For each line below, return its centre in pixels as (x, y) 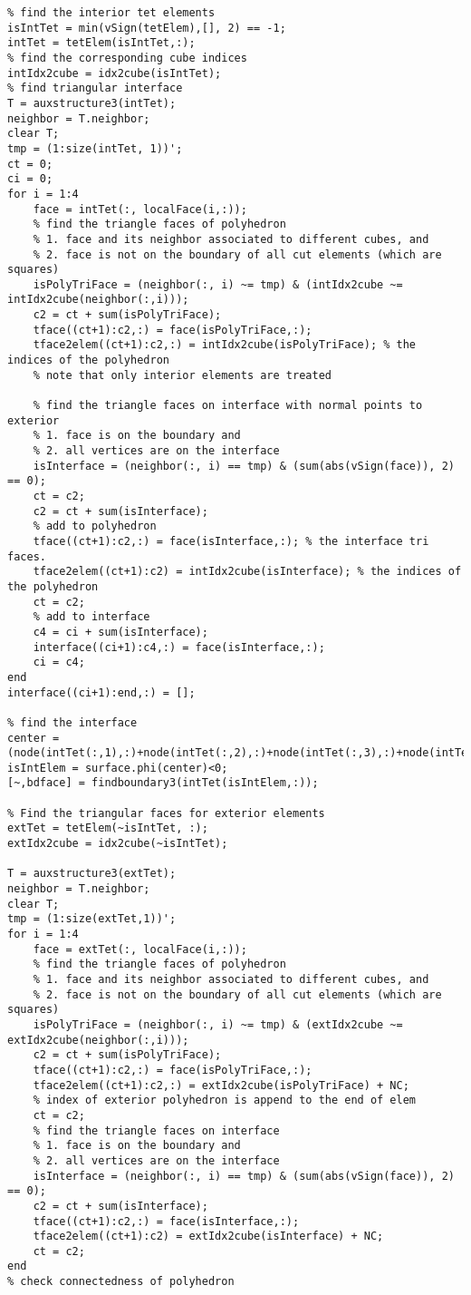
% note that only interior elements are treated (182, 375)
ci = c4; (59, 662)
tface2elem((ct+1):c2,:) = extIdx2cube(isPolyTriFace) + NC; (221, 1085)
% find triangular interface (95, 88)
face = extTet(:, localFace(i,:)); (140, 949)
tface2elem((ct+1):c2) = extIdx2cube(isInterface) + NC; (208, 1237)
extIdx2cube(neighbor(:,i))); (98, 1040)
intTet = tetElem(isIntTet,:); (101, 43)
